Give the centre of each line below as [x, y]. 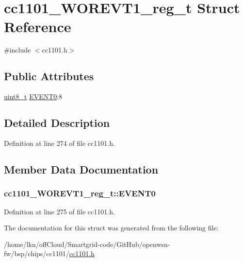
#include [17, 50]
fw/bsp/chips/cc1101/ [37, 253]
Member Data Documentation [81, 169]
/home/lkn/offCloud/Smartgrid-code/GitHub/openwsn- [87, 244]
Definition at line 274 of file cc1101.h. [59, 143]
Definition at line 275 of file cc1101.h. [59, 211]
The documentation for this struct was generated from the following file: [111, 228]
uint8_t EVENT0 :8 [33, 96]
